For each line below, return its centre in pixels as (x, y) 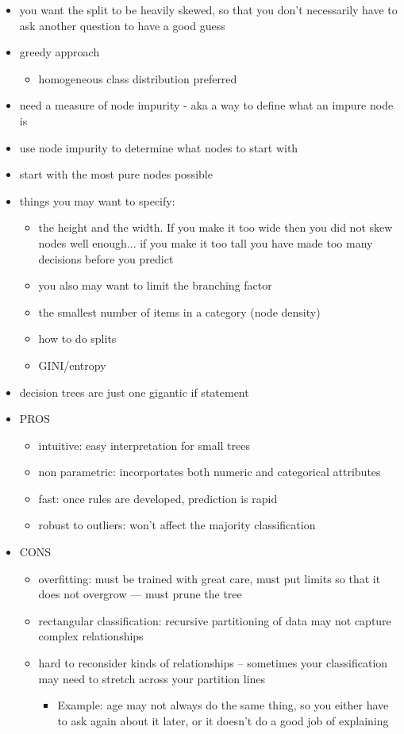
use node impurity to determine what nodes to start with (159, 147)
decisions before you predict (106, 258)
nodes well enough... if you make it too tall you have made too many (206, 242)
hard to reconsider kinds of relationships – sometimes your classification (213, 663)
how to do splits (77, 338)
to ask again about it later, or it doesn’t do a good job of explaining (223, 720)
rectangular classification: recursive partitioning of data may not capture (215, 620)
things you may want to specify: (97, 200)
